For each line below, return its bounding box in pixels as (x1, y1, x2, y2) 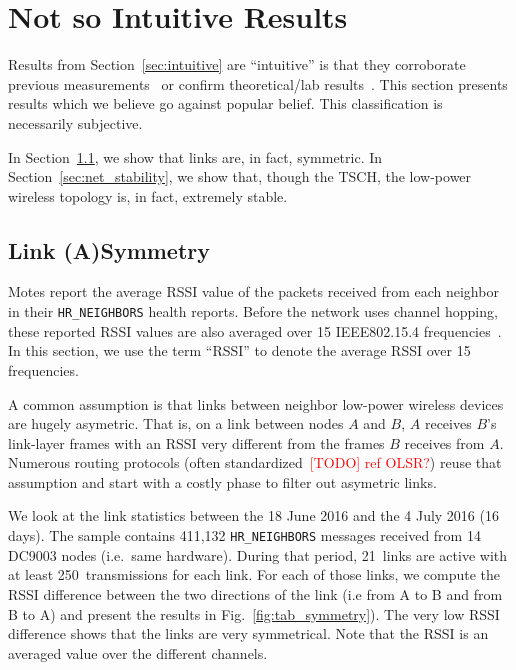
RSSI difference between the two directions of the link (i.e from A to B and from (8, 583, 503, 604)
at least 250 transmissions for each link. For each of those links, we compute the (8, 564, 500, 585)
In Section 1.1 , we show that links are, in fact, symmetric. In (8, 146, 383, 167)
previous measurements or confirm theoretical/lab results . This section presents (8, 73, 508, 94)
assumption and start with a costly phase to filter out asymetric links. (8, 471, 437, 492)
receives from (404, 432, 485, 453)
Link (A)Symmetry (8, 234, 211, 265)
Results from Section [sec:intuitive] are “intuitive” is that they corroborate (8, 54, 466, 75)
